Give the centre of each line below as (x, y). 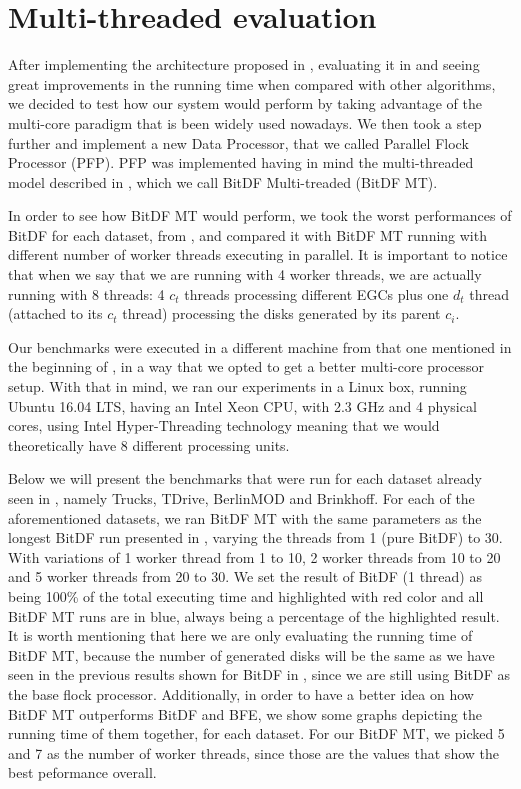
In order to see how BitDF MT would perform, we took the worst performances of (260, 215)
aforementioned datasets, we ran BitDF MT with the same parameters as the (245, 517)
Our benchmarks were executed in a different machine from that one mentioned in (260, 346)
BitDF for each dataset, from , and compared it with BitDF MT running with (247, 234)
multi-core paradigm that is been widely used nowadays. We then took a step (245, 122)
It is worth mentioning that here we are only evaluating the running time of (240, 635)
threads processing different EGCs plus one (316, 293)
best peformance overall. (82, 772)
